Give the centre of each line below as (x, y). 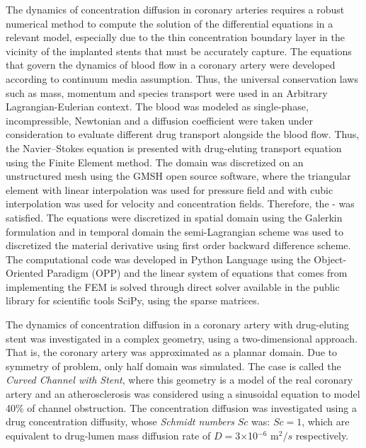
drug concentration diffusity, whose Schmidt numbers (120, 421)
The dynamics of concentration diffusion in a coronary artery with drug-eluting (177, 324)
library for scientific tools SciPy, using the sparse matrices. (133, 300)
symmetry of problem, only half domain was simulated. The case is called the (173, 366)
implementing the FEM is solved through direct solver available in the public (173, 286)
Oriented (25, 273)
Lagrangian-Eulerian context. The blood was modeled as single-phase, (157, 107)
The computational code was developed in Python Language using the (158, 259)
